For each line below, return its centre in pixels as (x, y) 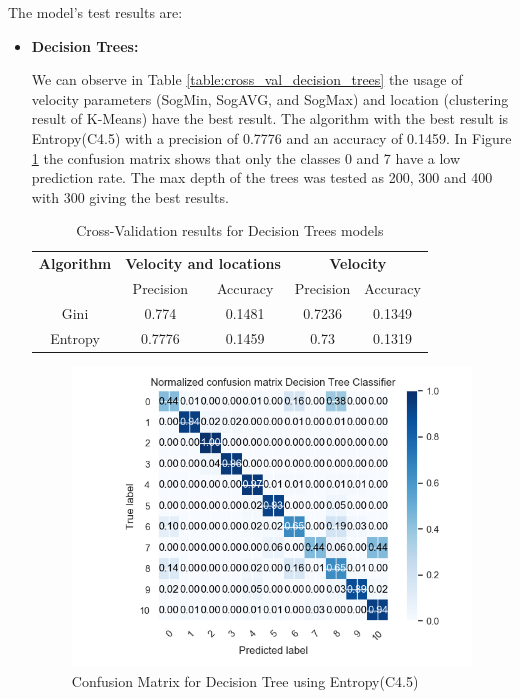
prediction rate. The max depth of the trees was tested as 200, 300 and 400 (262, 177)
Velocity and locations (203, 263)
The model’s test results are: (95, 12)
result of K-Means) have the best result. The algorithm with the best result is (270, 118)
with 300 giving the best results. (130, 196)
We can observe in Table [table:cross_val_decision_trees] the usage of (247, 79)
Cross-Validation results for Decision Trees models (230, 230)
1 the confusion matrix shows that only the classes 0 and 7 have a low (246, 157)
